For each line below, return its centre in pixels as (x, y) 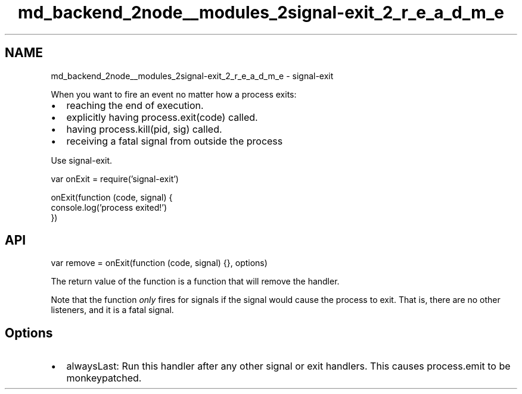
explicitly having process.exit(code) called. (162, 117)
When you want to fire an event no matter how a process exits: (174, 94)
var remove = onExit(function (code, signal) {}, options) (159, 263)
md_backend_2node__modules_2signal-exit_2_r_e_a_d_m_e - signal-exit (192, 76)
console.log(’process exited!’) (109, 207)
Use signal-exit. (82, 160)
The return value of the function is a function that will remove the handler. (195, 282)
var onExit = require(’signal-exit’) (115, 179)
